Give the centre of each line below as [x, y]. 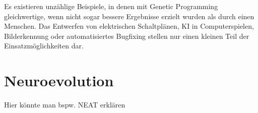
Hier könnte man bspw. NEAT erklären [65, 105]
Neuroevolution [59, 80]
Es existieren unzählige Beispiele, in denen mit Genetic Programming [111, 6]
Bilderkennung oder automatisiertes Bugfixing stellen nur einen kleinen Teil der [127, 36]
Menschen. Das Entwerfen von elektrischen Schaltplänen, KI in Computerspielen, [129, 26]
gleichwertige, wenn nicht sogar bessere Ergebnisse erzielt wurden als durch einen [129, 16]
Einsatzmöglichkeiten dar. [44, 46]
